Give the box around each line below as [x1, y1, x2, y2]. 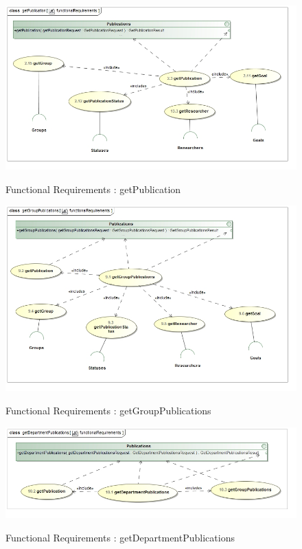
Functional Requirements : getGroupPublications [5, 403, 211, 417]
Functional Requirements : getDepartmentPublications [5, 530, 235, 544]
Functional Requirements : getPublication [5, 181, 181, 196]
